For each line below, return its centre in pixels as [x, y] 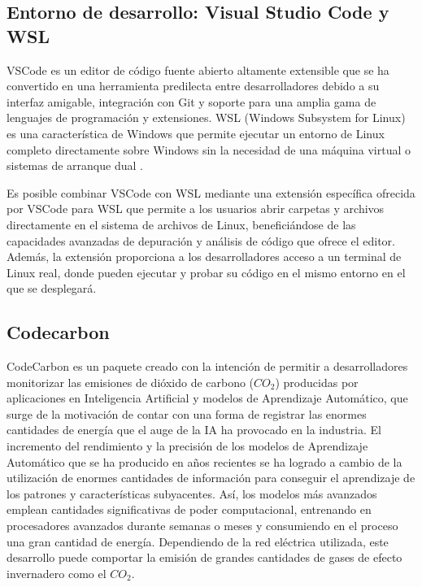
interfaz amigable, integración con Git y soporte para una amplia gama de [191, 101]
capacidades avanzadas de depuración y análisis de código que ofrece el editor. [201, 240]
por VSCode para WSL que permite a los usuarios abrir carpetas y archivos [196, 209]
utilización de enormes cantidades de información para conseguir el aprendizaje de [211, 478]
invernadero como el [57, 573]
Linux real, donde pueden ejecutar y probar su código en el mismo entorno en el [206, 272]
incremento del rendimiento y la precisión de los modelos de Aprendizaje [187, 446]
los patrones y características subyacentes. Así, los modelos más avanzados [192, 493]
